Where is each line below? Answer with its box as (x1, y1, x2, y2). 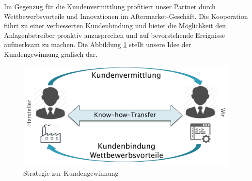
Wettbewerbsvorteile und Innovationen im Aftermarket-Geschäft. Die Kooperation (4, 11, 248, 21)
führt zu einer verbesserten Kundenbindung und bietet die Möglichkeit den (4, 20, 226, 31)
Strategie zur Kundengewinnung (23, 167, 119, 178)
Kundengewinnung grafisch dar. (4, 49, 98, 59)
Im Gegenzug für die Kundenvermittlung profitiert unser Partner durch (4, 1, 216, 11)
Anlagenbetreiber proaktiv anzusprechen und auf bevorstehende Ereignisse (4, 30, 225, 40)
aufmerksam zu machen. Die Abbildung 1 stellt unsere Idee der (4, 39, 191, 49)
